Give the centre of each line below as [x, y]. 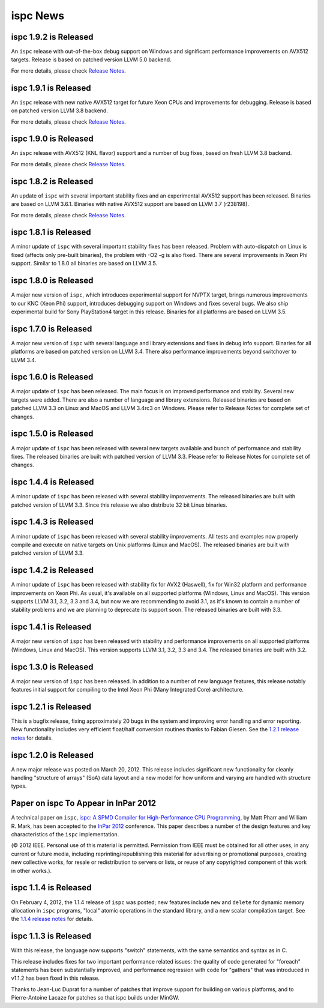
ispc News [38, 16]
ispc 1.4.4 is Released [52, 482]
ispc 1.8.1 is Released [51, 232]
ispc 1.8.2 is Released [52, 181]
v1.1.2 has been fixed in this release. [55, 978]
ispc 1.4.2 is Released [52, 570]
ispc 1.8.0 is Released [52, 281]
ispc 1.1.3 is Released [51, 936]
